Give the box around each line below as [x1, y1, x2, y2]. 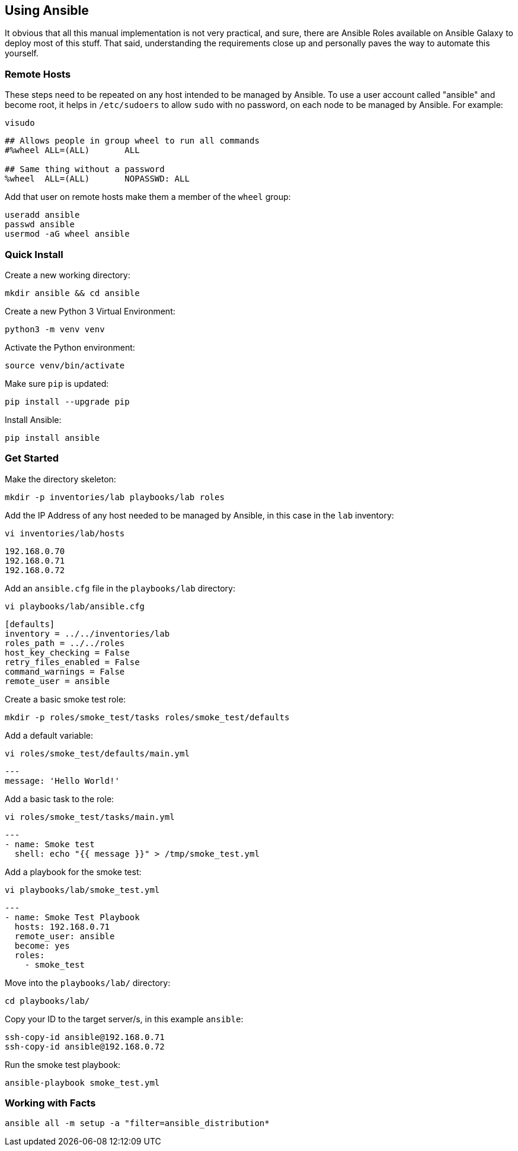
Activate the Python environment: [5, 342, 135, 352]
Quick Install [5, 248, 63, 260]
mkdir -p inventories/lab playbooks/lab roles [5, 492, 225, 502]
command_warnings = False [5, 666, 125, 676]
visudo [5, 118, 35, 128]
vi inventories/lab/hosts [5, 528, 125, 538]
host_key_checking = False [5, 647, 130, 657]
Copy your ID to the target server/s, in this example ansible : [5, 1013, 244, 1024]
